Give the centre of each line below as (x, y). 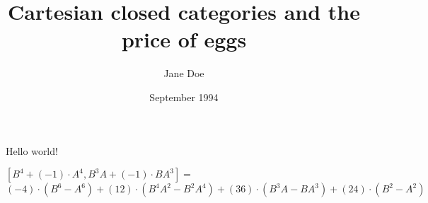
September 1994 (184, 97)
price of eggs (184, 39)
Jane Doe (184, 73)
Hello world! (32, 150)
